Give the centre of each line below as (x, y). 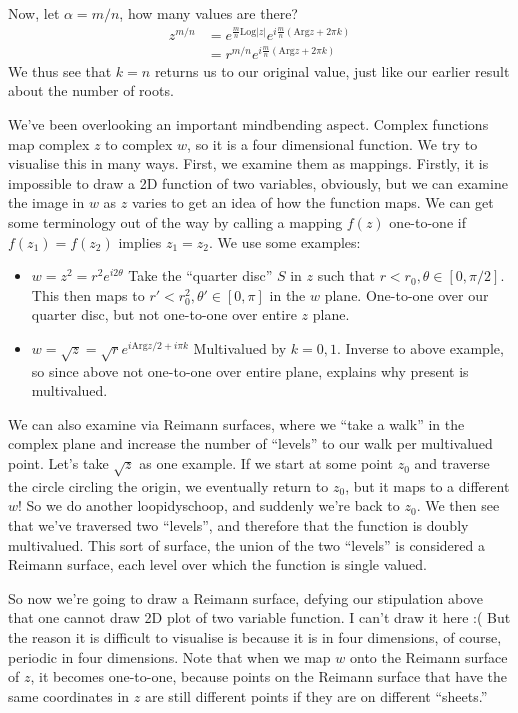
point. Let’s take (58, 463)
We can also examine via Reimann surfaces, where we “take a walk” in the (236, 423)
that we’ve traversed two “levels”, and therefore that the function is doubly (238, 525)
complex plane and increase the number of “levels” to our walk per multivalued (250, 443)
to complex (139, 143)
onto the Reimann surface (428, 656)
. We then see (458, 505)
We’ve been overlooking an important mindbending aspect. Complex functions (248, 124)
